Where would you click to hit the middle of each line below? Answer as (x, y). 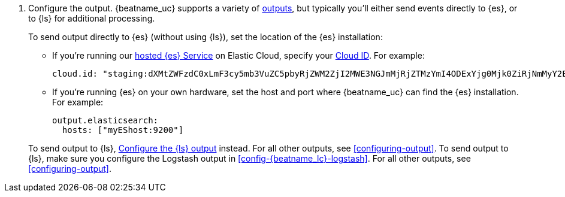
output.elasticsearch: (105, 120)
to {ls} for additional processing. (92, 18)
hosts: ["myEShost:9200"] (123, 130)
